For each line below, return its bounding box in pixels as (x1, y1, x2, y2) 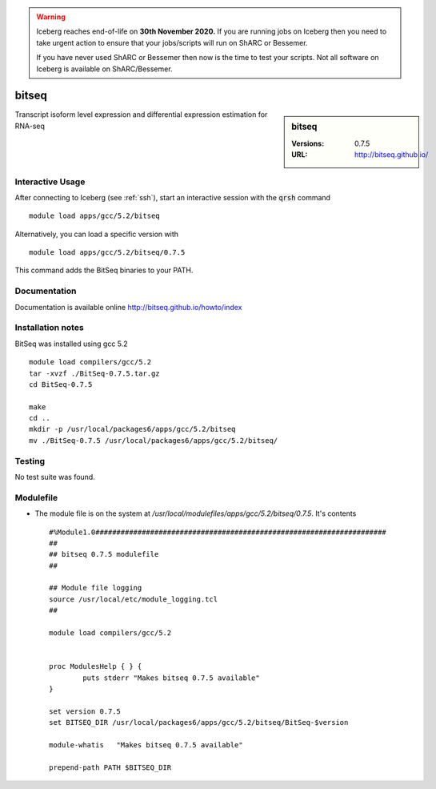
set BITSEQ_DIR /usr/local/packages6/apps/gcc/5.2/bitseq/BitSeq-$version (49, 718, 349, 727)
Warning (36, 12, 66, 22)
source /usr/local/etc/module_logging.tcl (49, 594, 218, 604)
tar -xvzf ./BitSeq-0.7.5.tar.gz (29, 368, 160, 378)
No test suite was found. (14, 473, 95, 481)
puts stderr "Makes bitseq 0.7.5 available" (82, 673, 260, 682)
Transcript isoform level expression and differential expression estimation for (14, 110, 268, 119)
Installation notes (14, 322, 84, 333)
